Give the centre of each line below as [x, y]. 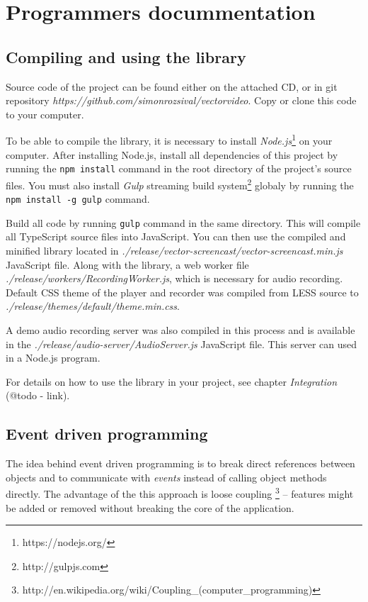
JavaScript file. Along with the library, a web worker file [127, 264]
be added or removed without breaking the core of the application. [150, 507]
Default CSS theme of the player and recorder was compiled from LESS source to [182, 292]
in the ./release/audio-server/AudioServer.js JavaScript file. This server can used [182, 344]
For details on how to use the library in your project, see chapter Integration [172, 381]
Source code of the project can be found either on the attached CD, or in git [172, 86]
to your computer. [45, 114]
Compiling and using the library [126, 56]
